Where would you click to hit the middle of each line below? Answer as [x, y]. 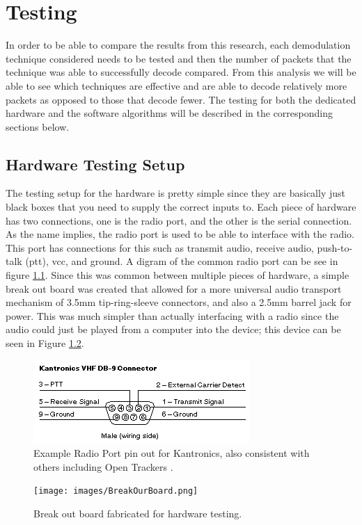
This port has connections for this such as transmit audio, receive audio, [160, 247]
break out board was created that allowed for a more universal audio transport [174, 288]
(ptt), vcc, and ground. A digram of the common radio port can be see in [182, 261]
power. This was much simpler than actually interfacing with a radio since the [172, 315]
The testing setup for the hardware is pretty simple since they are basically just [175, 193]
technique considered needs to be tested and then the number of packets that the [179, 58]
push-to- [335, 247]
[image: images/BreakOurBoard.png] [116, 491]
